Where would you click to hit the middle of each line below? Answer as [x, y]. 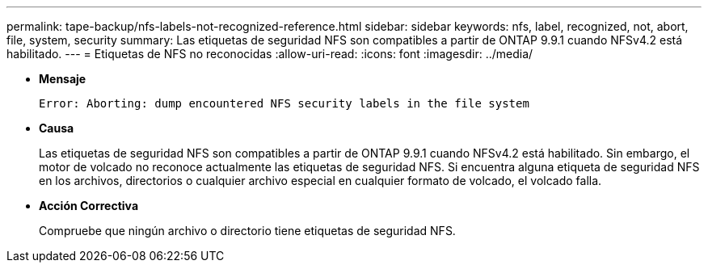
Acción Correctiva [89, 206]
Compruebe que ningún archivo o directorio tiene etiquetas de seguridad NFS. [247, 231]
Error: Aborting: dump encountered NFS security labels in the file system [284, 103]
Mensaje [63, 79]
